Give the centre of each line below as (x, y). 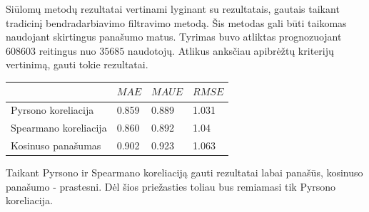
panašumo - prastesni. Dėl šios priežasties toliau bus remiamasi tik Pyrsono (171, 186)
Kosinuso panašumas (56, 145)
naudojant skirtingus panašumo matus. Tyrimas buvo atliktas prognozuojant (174, 37)
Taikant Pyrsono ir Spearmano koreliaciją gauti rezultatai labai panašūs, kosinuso (184, 173)
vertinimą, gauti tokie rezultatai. (77, 64)
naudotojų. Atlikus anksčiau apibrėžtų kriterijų (231, 50)
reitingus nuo (67, 50)
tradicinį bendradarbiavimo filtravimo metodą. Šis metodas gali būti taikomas (176, 22)
